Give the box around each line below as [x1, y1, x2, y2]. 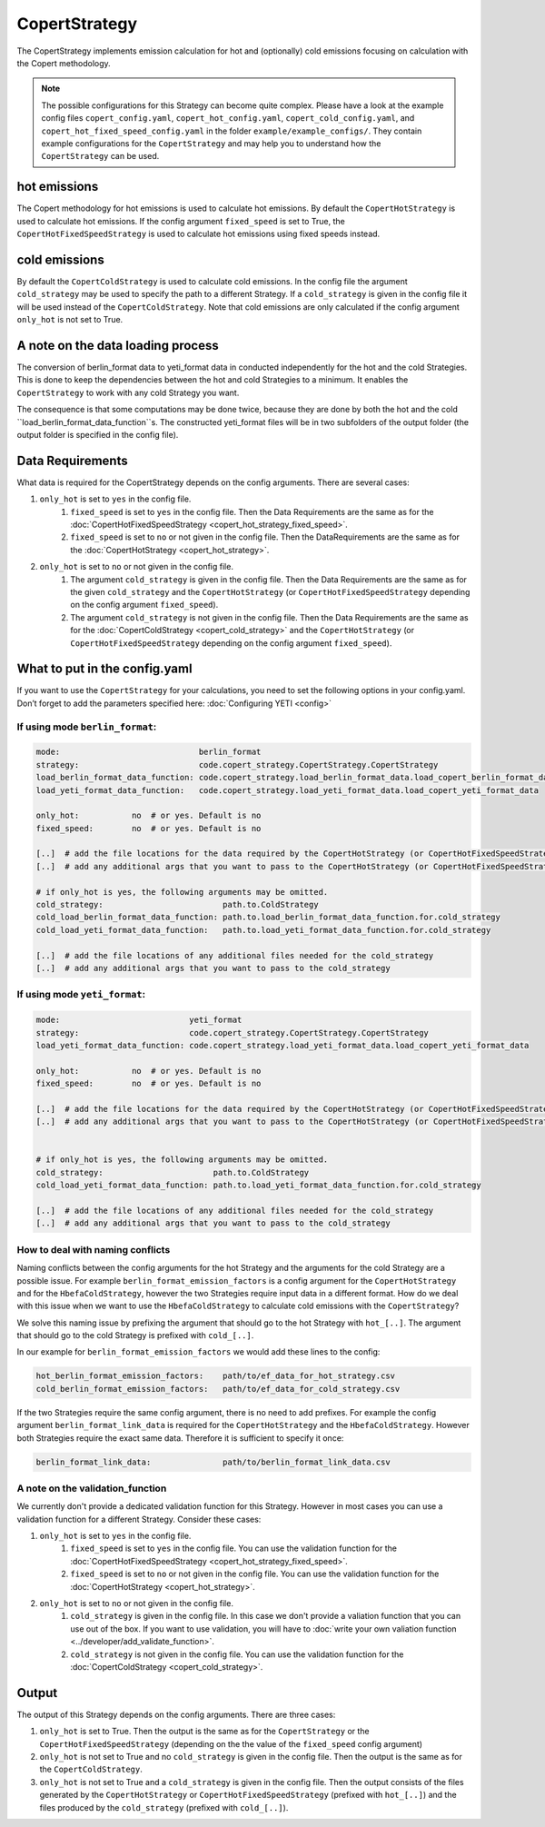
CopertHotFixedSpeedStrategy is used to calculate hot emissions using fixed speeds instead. [16, 228, 381, 239]
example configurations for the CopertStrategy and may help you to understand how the [41, 137, 381, 149]
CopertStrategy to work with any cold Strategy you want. [16, 387, 240, 398]
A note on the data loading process [16, 337, 219, 353]
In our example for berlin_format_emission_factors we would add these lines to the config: [16, 1346, 381, 1357]
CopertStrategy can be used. [41, 151, 160, 162]
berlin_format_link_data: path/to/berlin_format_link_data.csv [35, 1456, 391, 1467]
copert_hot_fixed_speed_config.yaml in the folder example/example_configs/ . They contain [41, 125, 422, 136]
